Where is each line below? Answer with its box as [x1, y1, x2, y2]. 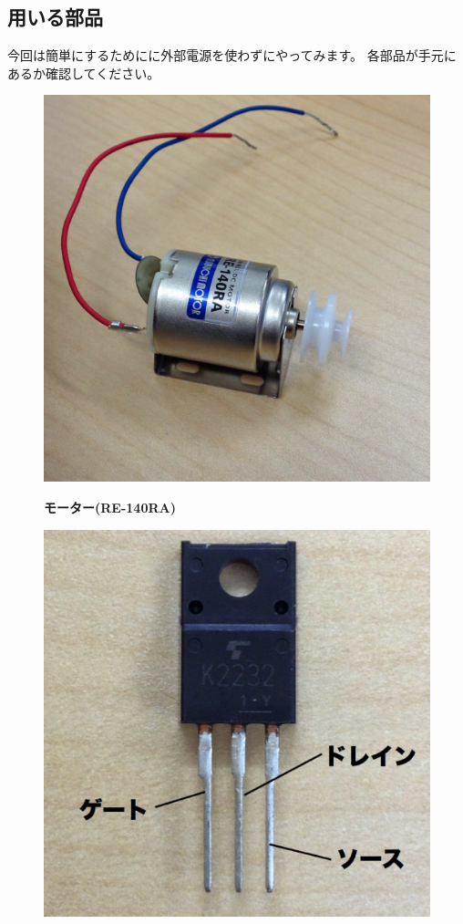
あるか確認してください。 [7, 63, 160, 82]
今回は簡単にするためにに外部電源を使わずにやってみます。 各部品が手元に [7, 46, 457, 65]
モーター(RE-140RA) [44, 497, 176, 516]
